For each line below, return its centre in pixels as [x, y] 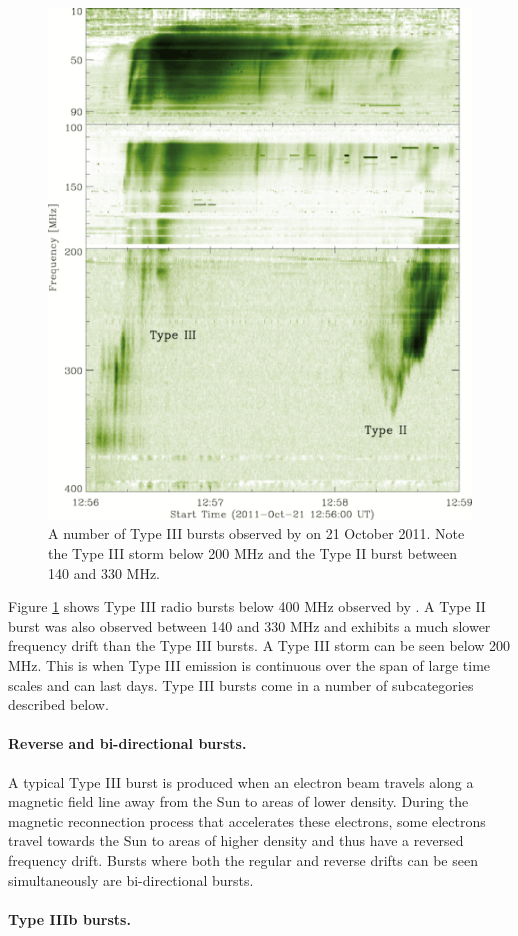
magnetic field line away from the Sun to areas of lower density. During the [238, 801]
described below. [58, 704]
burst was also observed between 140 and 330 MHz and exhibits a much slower [249, 625]
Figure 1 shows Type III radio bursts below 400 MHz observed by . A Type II [247, 606]
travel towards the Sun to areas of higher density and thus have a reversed [236, 840]
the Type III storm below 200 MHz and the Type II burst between [252, 553]
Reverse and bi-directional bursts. [127, 743]
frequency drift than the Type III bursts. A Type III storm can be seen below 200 [259, 645]
